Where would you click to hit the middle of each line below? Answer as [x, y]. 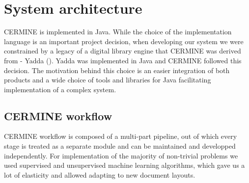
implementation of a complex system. [60, 89]
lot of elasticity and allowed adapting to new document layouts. [100, 174]
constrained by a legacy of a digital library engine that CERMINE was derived [123, 51]
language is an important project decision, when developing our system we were [124, 41]
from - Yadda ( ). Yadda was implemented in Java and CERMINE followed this [123, 60]
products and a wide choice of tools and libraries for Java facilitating [108, 80]
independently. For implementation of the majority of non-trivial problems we [121, 155]
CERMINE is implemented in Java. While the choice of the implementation [118, 32]
